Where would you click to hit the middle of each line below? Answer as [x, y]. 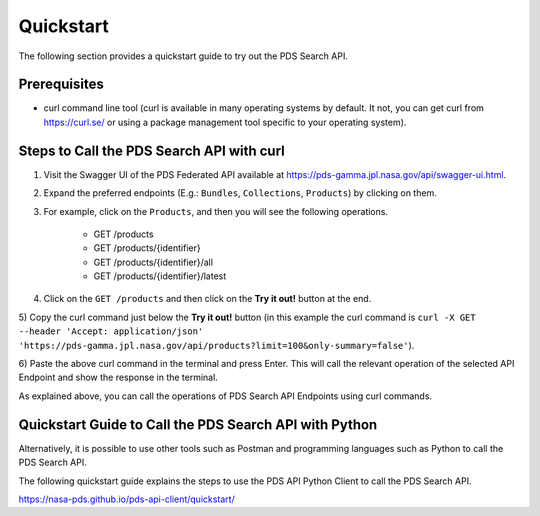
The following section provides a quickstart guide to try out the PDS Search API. [183, 56]
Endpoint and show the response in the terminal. [118, 377]
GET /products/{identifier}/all [153, 262]
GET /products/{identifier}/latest [160, 276]
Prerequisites [61, 84]
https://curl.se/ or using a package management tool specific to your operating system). [225, 122]
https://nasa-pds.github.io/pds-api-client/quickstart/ [126, 499]
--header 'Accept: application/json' [111, 331]
